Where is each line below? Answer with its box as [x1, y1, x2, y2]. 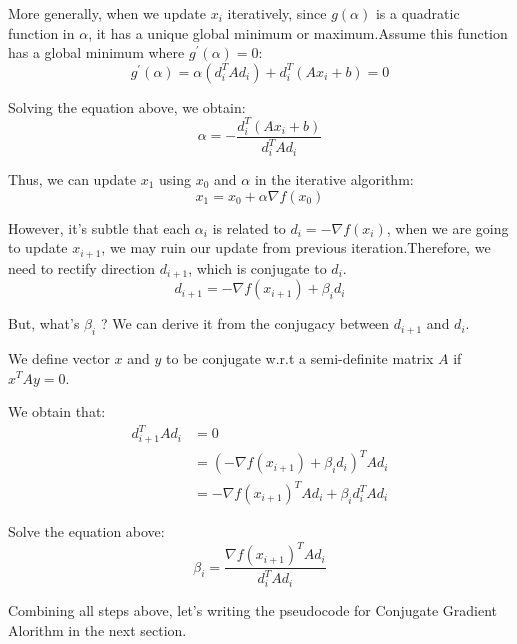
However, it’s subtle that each [8, 217, 191, 238]
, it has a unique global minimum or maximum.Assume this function [88, 22, 508, 43]
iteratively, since [227, 3, 327, 23]
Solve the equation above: [8, 521, 165, 542]
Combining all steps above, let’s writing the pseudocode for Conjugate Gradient [8, 600, 497, 621]
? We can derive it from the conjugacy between [100, 313, 390, 334]
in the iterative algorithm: [254, 169, 414, 190]
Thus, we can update [8, 169, 137, 190]
